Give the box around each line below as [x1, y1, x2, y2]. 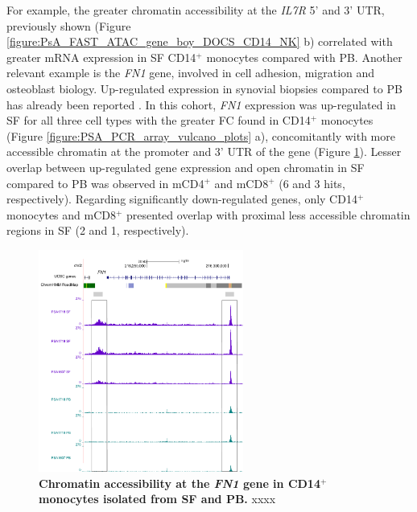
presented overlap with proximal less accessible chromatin [126, 206, 411, 223]
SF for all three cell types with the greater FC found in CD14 [6, 112, 311, 129]
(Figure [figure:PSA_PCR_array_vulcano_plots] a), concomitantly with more [6, 127, 395, 144]
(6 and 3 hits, [279, 174, 345, 191]
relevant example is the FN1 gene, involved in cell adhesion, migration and [6, 64, 375, 81]
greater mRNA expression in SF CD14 [6, 48, 196, 65]
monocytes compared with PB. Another [206, 48, 403, 65]
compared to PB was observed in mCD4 [6, 174, 204, 191]
